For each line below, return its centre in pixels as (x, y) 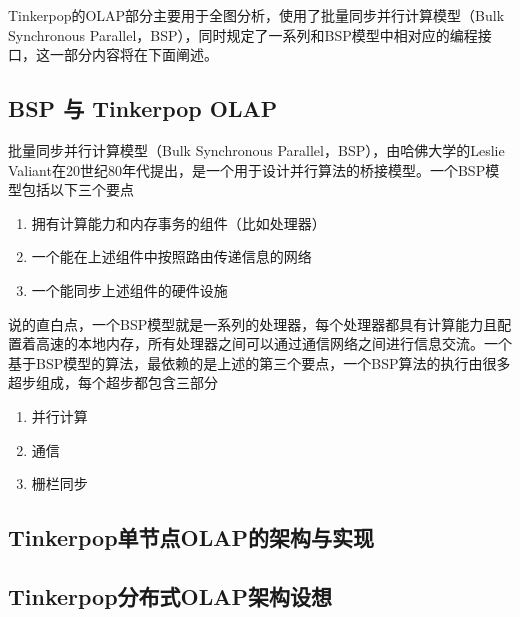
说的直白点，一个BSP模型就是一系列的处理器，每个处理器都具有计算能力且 (253, 323)
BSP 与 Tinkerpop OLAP (143, 108)
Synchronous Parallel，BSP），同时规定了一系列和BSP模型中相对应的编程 (243, 34)
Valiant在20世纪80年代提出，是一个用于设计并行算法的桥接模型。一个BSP (247, 169)
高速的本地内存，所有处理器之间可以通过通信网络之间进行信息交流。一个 (273, 343)
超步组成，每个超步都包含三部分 (113, 382)
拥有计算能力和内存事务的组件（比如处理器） (178, 222)
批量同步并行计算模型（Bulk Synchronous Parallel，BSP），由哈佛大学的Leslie (256, 149)
